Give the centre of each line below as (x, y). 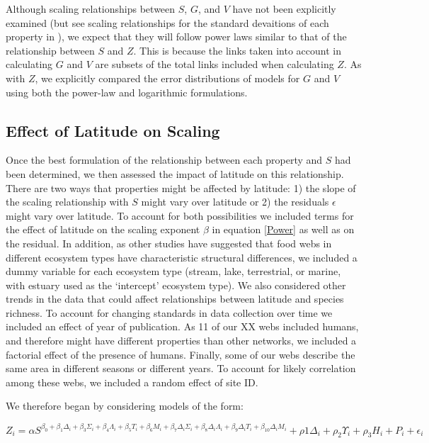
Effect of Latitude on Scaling (113, 130)
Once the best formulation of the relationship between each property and (164, 160)
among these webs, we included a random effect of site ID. (132, 382)
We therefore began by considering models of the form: (125, 406)
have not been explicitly (284, 9)
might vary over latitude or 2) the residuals (235, 202)
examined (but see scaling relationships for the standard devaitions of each (167, 22)
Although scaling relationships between (91, 9)
